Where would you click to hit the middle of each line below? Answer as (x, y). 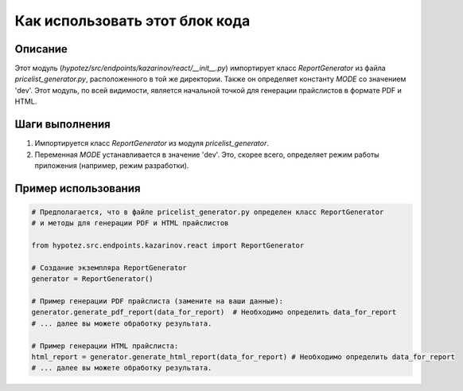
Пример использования (78, 188)
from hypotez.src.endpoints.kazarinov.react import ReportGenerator (168, 246)
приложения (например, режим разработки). (112, 165)
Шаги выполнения (62, 125)
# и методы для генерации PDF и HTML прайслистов (130, 223)
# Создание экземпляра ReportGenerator (109, 268)
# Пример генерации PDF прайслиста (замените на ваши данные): (158, 301)
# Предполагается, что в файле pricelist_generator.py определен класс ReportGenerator (208, 212)
